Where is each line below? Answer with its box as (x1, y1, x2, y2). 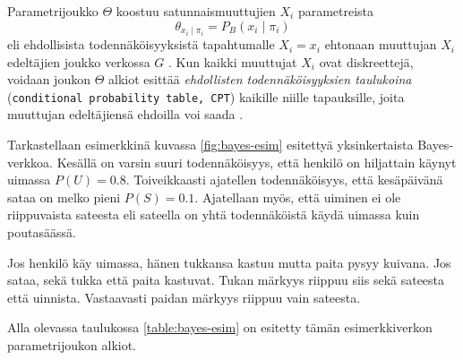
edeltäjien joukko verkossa (7, 52, 150, 71)
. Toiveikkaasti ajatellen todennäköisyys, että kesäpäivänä (125, 170, 443, 189)
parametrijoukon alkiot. (7, 336, 137, 355)
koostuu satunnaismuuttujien (116, 2, 276, 20)
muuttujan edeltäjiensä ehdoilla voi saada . (7, 105, 244, 124)
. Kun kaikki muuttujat (168, 52, 297, 71)
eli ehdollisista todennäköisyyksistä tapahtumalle (7, 35, 275, 54)
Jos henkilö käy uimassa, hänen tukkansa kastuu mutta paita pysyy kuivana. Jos (7, 253, 451, 271)
